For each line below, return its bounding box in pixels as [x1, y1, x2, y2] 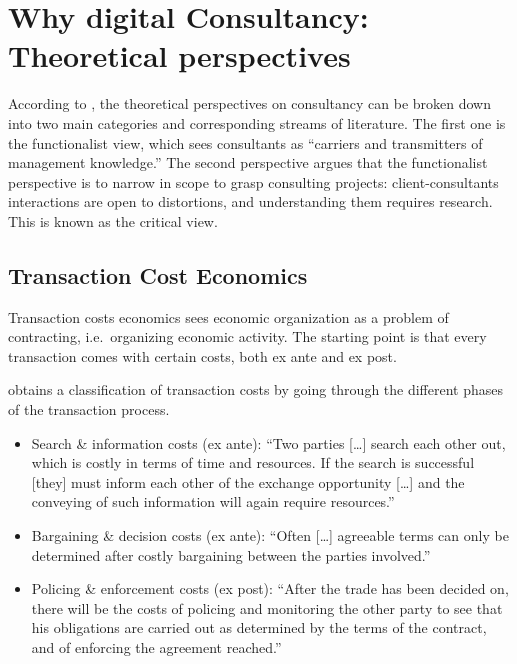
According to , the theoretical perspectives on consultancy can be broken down [8, 93, 491, 114]
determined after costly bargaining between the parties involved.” [31, 544, 431, 565]
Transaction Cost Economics [8, 259, 308, 290]
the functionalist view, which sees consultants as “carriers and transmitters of [8, 132, 483, 153]
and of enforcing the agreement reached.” [31, 636, 282, 657]
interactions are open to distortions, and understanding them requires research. [8, 191, 493, 212]
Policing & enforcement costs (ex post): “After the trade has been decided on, [31, 578, 509, 599]
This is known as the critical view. [8, 210, 218, 231]
